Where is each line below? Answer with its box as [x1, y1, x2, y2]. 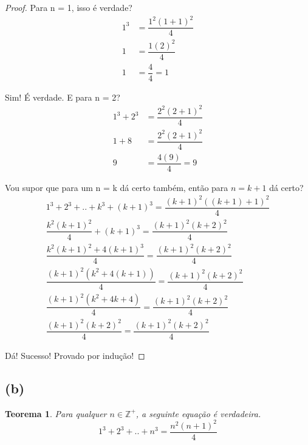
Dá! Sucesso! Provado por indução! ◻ [5, 349, 145, 361]
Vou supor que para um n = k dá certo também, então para [5, 181, 228, 193]
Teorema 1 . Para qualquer [5, 407, 107, 420]
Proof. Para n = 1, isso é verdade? [5, 1, 132, 13]
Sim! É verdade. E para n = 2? [5, 90, 120, 103]
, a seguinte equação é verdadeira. [135, 407, 261, 420]
